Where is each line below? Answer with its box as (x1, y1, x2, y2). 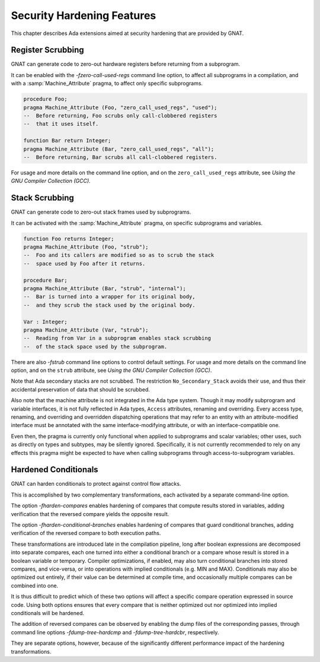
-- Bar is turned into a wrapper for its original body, (23, 294, 196, 300)
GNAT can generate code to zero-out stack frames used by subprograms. (11, 208, 191, 216)
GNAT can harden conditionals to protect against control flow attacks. (11, 480, 181, 488)
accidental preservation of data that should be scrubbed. (11, 386, 151, 393)
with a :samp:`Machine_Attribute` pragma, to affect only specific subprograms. (11, 80, 203, 87)
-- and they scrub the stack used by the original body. (23, 301, 196, 308)
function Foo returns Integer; (23, 235, 115, 242)
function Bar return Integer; (23, 137, 111, 144)
